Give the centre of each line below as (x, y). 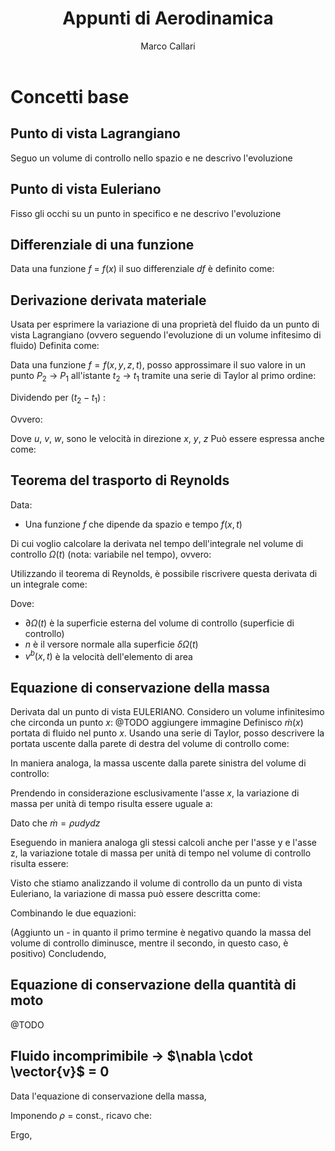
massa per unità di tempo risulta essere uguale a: (111, 804)
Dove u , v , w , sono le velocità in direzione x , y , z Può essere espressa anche (167, 438)
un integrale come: (49, 584)
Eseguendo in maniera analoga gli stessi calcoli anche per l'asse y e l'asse (163, 843)
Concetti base (70, 96)
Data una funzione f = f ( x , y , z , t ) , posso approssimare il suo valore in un (158, 365)
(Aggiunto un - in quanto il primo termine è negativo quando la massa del (161, 933)
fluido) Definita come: (55, 346)
